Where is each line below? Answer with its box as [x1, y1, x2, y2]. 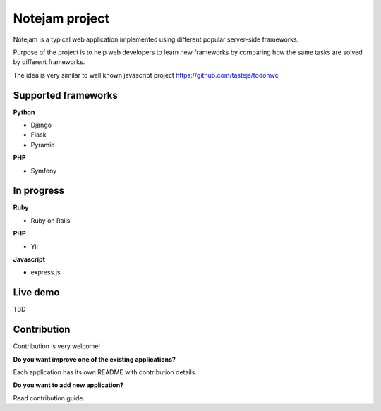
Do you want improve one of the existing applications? [13, 355, 176, 363]
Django [30, 121, 52, 130]
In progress [13, 185, 65, 197]
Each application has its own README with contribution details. [13, 368, 198, 376]
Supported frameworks [13, 89, 118, 102]
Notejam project [13, 11, 109, 26]
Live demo [13, 286, 60, 299]
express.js [30, 268, 61, 276]
